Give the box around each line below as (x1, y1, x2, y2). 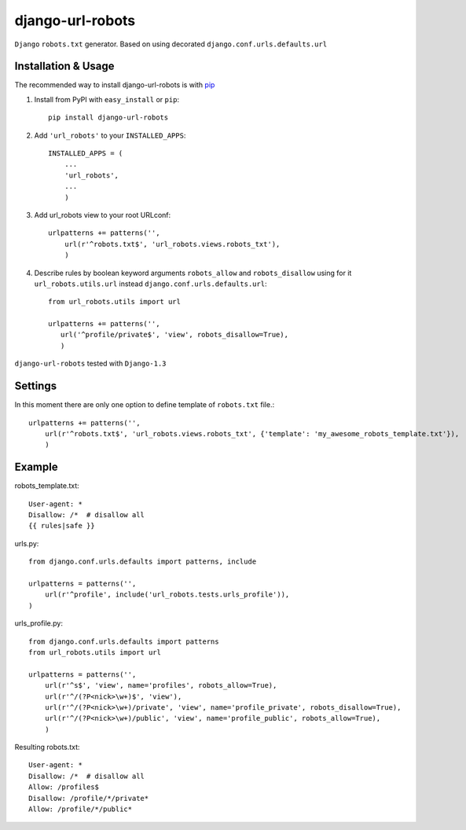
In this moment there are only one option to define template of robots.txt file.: (14, 400, 275, 409)
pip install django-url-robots (48, 113, 169, 122)
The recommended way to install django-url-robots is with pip (14, 80, 215, 90)
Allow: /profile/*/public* (28, 805, 133, 813)
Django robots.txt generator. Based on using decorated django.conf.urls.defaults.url (14, 39, 328, 49)
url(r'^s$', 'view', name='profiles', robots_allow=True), (44, 681, 277, 690)
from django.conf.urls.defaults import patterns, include (28, 557, 257, 566)
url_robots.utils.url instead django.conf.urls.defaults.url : (34, 279, 267, 288)
